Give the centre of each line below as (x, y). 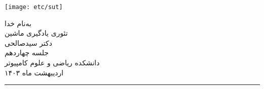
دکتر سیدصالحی (28, 42)
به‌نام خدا (18, 23)
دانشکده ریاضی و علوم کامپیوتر (52, 63)
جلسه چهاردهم (27, 53)
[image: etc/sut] (34, 7)
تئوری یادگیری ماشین (36, 33)
